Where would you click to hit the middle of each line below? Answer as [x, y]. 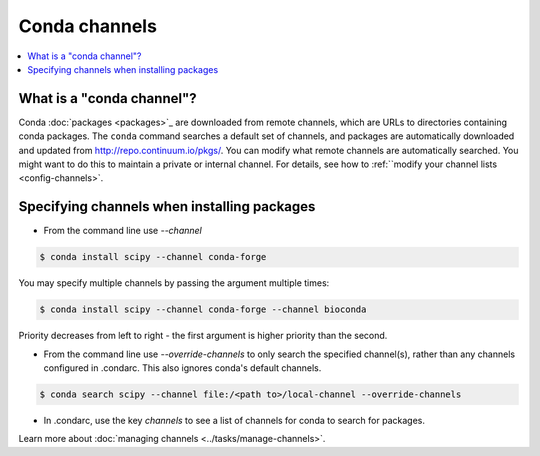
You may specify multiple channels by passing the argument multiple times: [174, 283]
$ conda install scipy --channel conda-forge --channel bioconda [203, 309]
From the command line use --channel [122, 231]
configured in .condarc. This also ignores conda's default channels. [182, 368]
